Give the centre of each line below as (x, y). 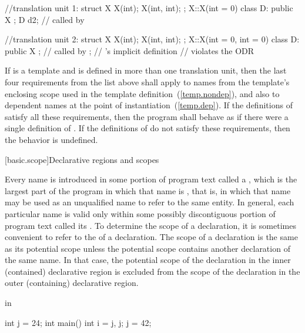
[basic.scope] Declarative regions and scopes (82, 159)
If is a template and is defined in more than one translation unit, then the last (146, 70)
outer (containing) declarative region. (72, 283)
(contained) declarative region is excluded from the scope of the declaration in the (152, 271)
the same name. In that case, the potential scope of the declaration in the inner (148, 260)
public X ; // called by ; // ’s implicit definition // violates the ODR (130, 50)
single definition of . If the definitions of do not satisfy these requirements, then (148, 128)
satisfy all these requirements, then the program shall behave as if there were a (147, 116)
